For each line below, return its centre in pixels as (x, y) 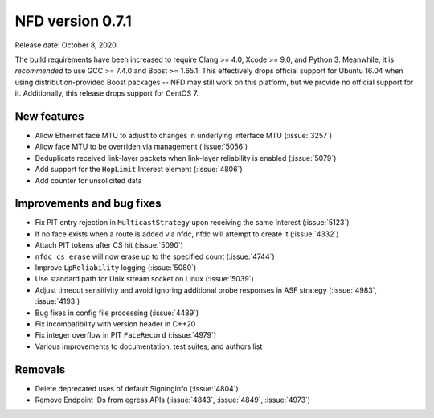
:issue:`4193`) (57, 301)
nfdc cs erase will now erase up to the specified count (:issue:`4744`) (155, 256)
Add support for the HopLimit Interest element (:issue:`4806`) (139, 170)
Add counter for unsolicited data (88, 180)
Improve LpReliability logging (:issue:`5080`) (116, 268)
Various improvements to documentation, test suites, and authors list (149, 346)
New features (49, 116)
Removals (40, 369)
